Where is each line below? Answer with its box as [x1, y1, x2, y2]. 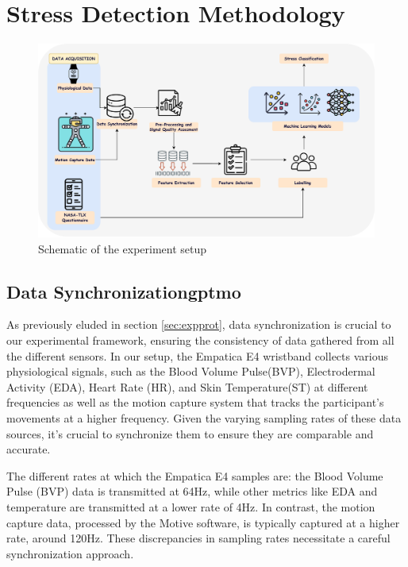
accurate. [6, 441, 51, 457]
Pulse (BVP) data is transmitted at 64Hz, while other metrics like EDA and [6, 483, 378, 499]
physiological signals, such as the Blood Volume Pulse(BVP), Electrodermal [6, 363, 375, 380]
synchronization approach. [6, 545, 134, 561]
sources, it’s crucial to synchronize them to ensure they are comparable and [6, 425, 374, 442]
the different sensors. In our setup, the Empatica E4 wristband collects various [6, 347, 388, 364]
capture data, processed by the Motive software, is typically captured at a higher [6, 514, 400, 530]
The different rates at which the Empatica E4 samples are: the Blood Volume [6, 467, 383, 484]
